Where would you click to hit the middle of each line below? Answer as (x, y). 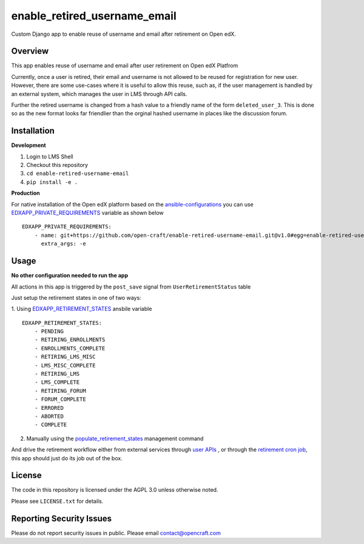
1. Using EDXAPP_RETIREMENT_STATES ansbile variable (82, 309)
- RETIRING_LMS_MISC (65, 357)
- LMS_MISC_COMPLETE (65, 365)
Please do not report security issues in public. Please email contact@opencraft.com (116, 533)
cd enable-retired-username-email (78, 174)
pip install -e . (52, 182)
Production (26, 193)
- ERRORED (49, 408)
